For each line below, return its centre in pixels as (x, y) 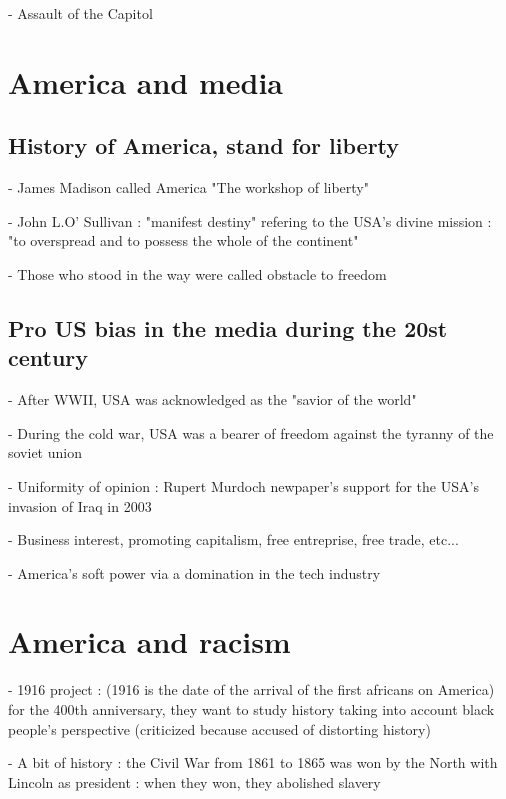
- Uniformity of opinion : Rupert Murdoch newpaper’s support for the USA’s (243, 485)
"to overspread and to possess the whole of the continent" (183, 240)
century (48, 357)
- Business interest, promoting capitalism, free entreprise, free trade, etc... (233, 539)
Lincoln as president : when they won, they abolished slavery (194, 781)
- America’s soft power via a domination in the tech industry (194, 572)
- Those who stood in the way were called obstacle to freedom (197, 273)
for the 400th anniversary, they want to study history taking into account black (251, 709)
